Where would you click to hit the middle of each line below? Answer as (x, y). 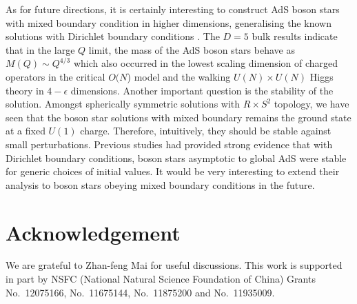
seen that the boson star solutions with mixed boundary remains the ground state (178, 117)
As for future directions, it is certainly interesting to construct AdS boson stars (173, 9)
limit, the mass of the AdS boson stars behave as (192, 49)
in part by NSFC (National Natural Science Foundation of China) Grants (161, 279)
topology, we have (312, 104)
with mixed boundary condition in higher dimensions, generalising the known (169, 22)
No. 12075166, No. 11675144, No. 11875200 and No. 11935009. (140, 292)
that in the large (40, 49)
